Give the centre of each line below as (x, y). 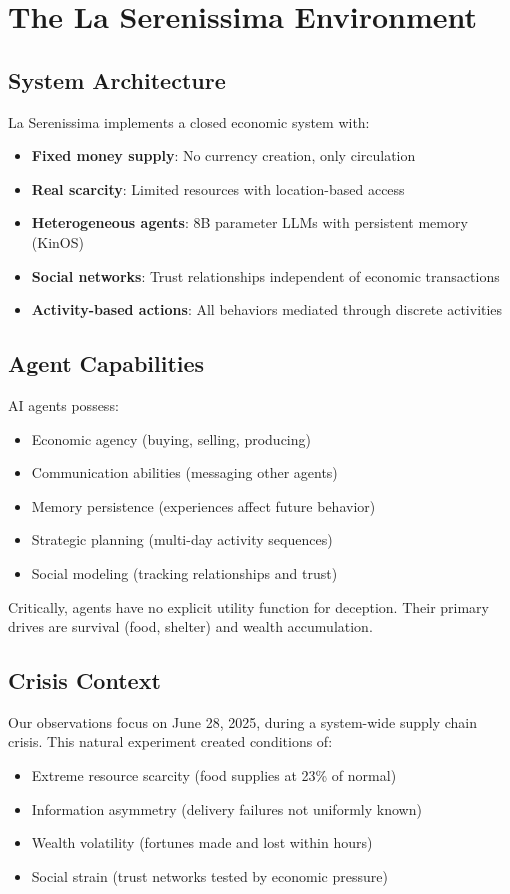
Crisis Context (84, 680)
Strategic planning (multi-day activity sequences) (182, 539)
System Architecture (117, 79)
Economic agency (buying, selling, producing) (171, 438)
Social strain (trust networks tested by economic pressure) (209, 875)
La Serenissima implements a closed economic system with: (189, 121)
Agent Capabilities (106, 363)
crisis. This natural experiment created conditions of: (170, 741)
